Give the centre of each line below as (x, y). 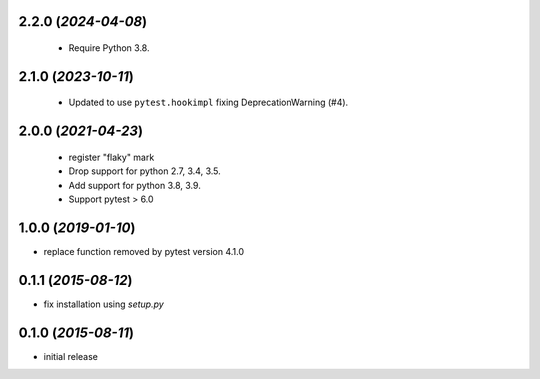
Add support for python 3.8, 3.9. (135, 185)
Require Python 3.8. (109, 48)
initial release (71, 356)
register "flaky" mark (111, 157)
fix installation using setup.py (103, 304)
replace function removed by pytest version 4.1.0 (144, 251)
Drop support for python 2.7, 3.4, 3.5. (145, 171)
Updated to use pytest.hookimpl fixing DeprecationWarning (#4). (208, 102)
